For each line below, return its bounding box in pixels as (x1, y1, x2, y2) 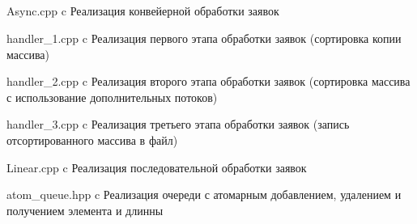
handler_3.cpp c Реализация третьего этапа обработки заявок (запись (6, 116, 350, 133)
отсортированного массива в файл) (6, 131, 178, 148)
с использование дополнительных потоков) (6, 88, 218, 105)
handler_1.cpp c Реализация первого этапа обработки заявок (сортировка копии (6, 29, 402, 46)
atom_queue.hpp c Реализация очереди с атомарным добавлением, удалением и (6, 186, 402, 203)
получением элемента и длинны (6, 201, 164, 218)
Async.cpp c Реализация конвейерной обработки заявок (6, 2, 279, 19)
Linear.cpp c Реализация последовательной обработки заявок (6, 158, 307, 175)
